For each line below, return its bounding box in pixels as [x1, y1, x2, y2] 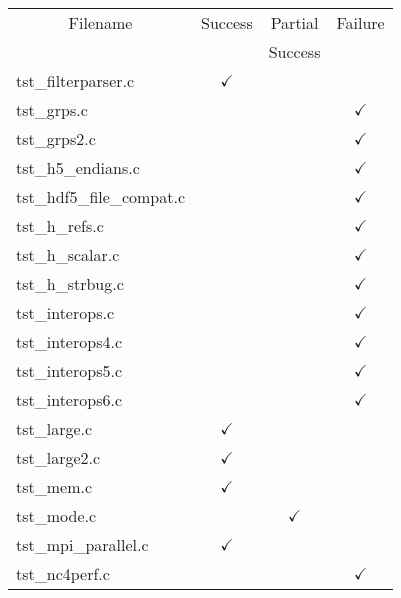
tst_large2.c [16, 446, 101, 469]
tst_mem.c [16, 475, 93, 498]
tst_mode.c [16, 504, 97, 527]
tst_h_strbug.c [16, 272, 124, 295]
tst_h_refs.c [16, 214, 104, 237]
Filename [68, 11, 133, 34]
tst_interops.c [16, 301, 115, 324]
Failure [336, 11, 385, 34]
